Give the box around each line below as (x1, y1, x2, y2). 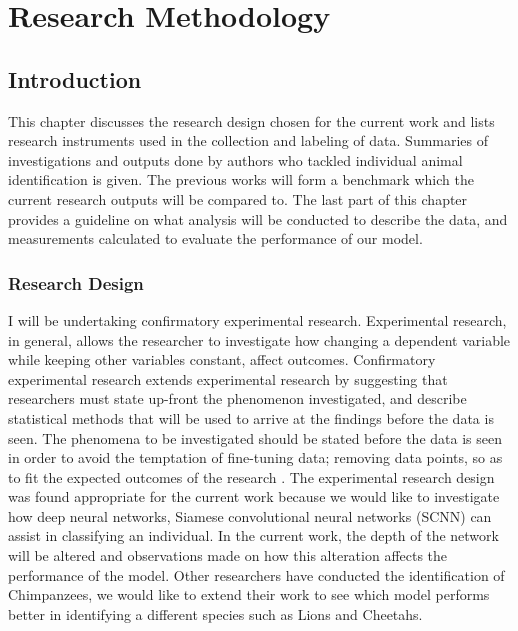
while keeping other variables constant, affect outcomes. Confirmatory (8, 349, 436, 370)
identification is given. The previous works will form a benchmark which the (8, 169, 474, 190)
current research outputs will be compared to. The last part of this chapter (8, 188, 468, 209)
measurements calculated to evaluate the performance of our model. (8, 228, 423, 249)
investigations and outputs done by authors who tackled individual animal (8, 149, 463, 170)
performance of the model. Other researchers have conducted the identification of (8, 564, 505, 585)
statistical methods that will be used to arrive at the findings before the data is (8, 407, 494, 428)
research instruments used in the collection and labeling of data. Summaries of (8, 130, 489, 151)
